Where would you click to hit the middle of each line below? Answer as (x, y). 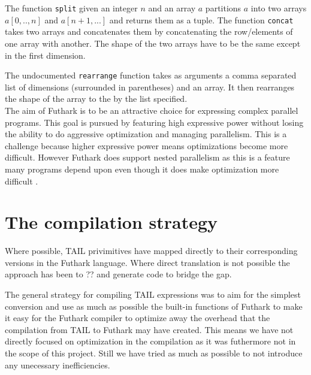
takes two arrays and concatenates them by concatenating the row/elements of (149, 31)
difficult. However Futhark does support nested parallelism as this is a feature (147, 157)
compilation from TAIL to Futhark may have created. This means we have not (149, 329)
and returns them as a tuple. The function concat (201, 19)
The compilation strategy (111, 222)
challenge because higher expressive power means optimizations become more (147, 145)
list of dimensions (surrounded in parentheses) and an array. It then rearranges (150, 87)
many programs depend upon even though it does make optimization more (142, 169)
